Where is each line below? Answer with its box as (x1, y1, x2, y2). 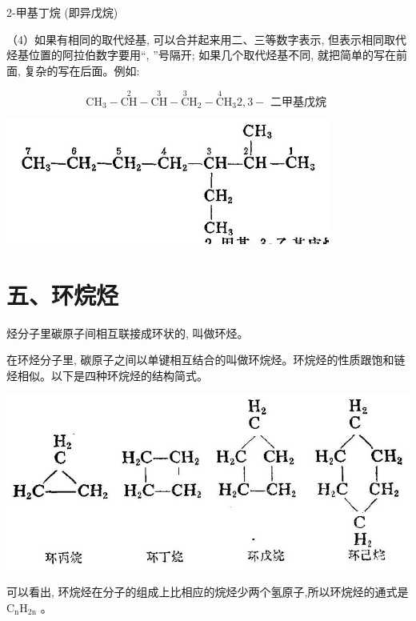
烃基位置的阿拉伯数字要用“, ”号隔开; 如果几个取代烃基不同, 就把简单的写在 (6, 46, 396, 63)
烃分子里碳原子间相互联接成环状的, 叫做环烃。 (6, 324, 249, 341)
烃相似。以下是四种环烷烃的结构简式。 (6, 367, 208, 383)
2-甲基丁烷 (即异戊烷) (6, 4, 118, 20)
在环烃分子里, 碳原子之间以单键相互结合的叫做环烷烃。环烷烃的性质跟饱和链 (6, 351, 406, 368)
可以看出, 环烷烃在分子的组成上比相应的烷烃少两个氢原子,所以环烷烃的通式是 (6, 583, 409, 600)
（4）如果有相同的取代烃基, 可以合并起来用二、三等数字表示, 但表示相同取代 (6, 30, 407, 47)
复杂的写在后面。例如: (24, 62, 140, 78)
